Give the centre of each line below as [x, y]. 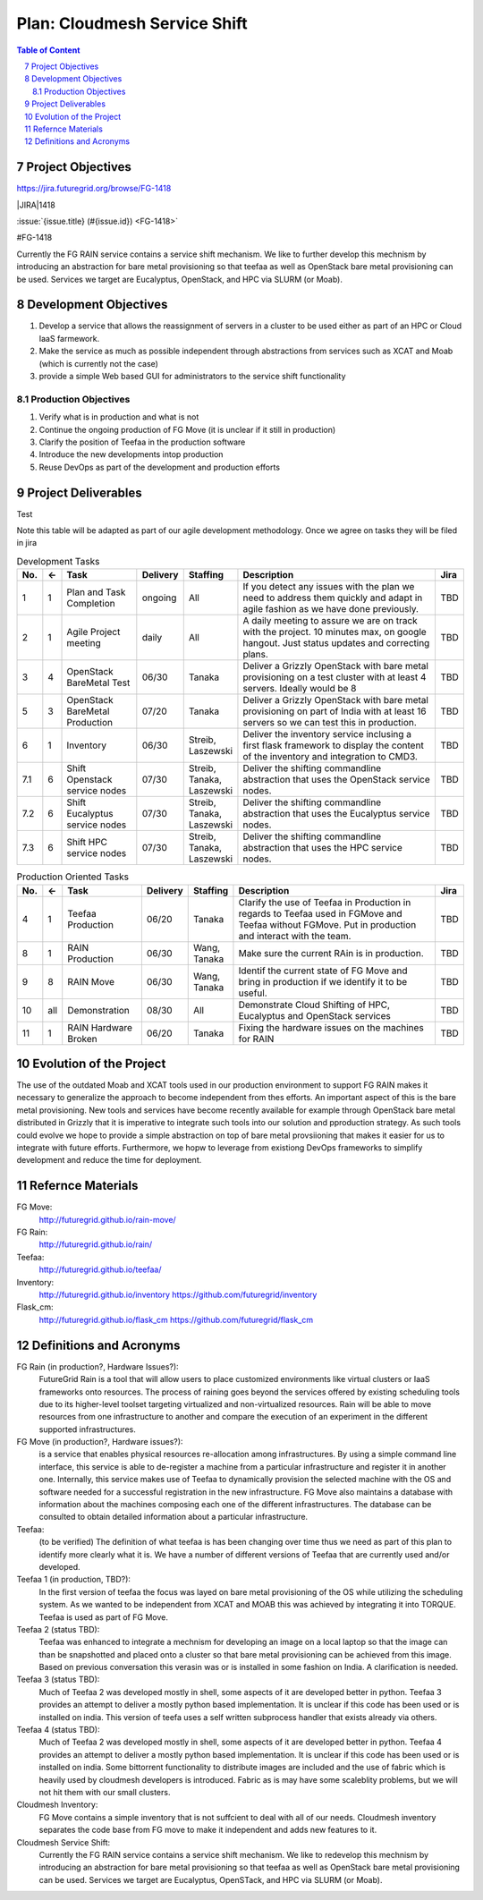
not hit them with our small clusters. [105, 1792]
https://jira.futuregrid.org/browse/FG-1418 [94, 189]
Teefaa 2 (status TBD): [58, 1629]
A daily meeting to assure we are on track [330, 621]
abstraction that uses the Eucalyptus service [336, 814]
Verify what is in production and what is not [119, 417]
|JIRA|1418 [36, 205]
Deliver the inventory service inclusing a [327, 734]
